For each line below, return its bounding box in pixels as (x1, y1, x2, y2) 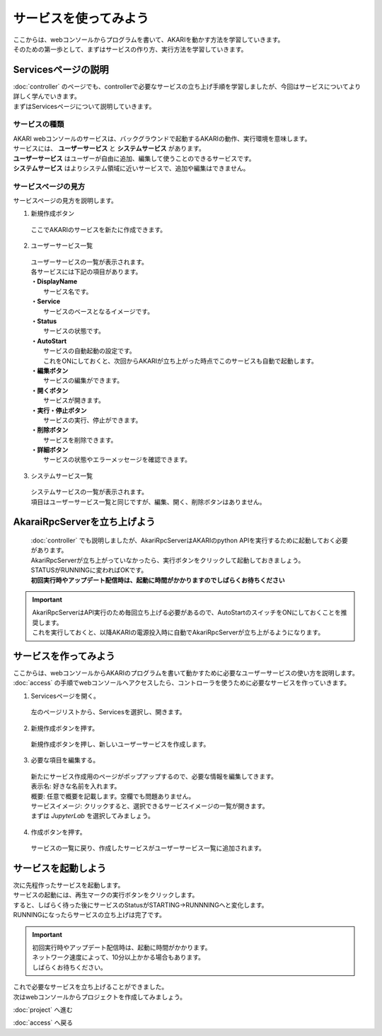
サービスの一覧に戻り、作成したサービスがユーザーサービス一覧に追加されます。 (30, 844, 265, 852)
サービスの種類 (13, 120, 64, 129)
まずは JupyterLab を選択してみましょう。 (30, 812, 155, 820)
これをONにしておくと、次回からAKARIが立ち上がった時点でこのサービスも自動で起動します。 (43, 356, 318, 365)
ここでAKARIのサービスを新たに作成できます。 (30, 225, 167, 233)
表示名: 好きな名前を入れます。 (30, 782, 121, 791)
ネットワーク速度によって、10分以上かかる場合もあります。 (32, 953, 205, 962)
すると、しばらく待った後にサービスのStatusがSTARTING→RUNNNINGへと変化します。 (13, 900, 268, 909)
